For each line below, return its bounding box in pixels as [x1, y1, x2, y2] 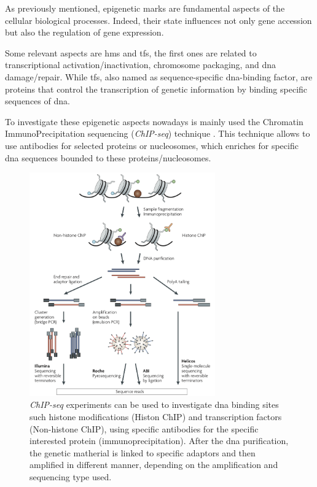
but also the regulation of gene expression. [5, 26, 164, 39]
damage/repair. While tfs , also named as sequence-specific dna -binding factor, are [5, 70, 313, 83]
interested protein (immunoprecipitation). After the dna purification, [29, 434, 289, 447]
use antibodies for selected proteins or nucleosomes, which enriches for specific [5, 139, 299, 151]
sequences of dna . [5, 94, 70, 107]
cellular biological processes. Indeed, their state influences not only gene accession [5, 13, 312, 26]
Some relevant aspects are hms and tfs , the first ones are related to [5, 46, 257, 59]
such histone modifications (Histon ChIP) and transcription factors [29, 410, 282, 423]
